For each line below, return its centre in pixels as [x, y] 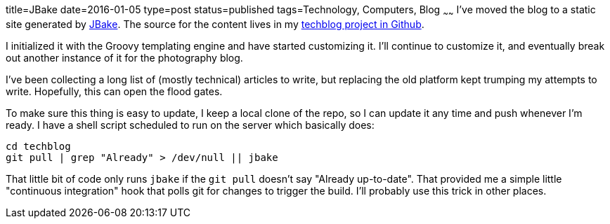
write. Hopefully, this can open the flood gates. [114, 91]
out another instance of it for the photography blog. [124, 57]
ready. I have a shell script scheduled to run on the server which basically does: [190, 125]
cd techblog [38, 146]
